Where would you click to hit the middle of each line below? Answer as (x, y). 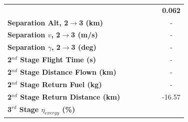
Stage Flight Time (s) (58, 60)
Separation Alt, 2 (38, 22)
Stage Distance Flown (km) (68, 71)
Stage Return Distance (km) (70, 96)
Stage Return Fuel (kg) (61, 84)
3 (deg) (84, 47)
